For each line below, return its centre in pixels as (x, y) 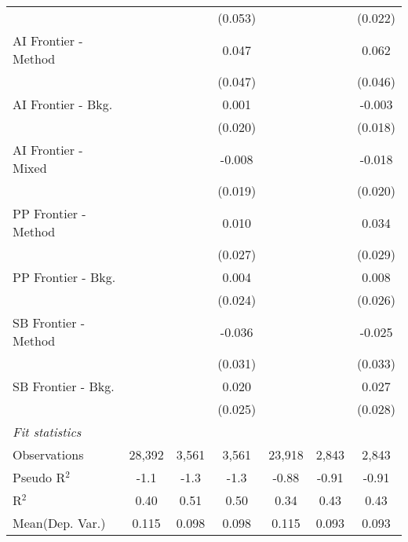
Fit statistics (47, 432)
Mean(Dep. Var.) (59, 523)
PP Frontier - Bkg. (64, 277)
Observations (48, 454)
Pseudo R (39, 477)
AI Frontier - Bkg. (63, 104)
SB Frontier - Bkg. (64, 386)
